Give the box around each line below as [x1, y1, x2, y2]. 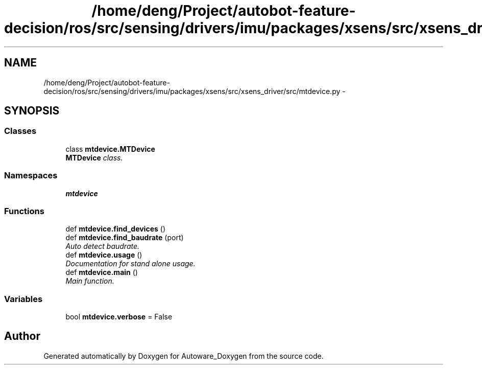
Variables [4, 293, 43, 304]
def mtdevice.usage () [65, 250, 142, 260]
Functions [4, 205, 44, 216]
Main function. [65, 276, 114, 286]
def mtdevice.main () [65, 268, 138, 277]
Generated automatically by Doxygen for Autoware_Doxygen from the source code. [43, 351, 324, 360]
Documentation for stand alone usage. [65, 259, 196, 268]
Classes [4, 126, 37, 136]
